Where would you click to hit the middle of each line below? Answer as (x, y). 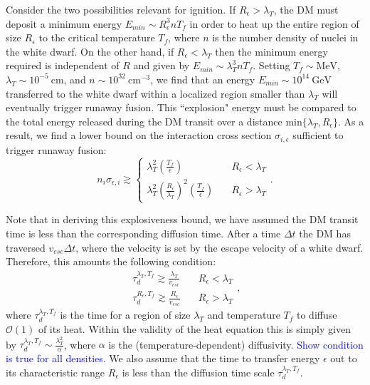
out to (344, 358)
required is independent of (63, 65)
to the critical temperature (97, 37)
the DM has (325, 233)
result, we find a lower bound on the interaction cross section (139, 135)
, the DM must (306, 9)
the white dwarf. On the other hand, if (90, 51)
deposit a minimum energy (64, 23)
